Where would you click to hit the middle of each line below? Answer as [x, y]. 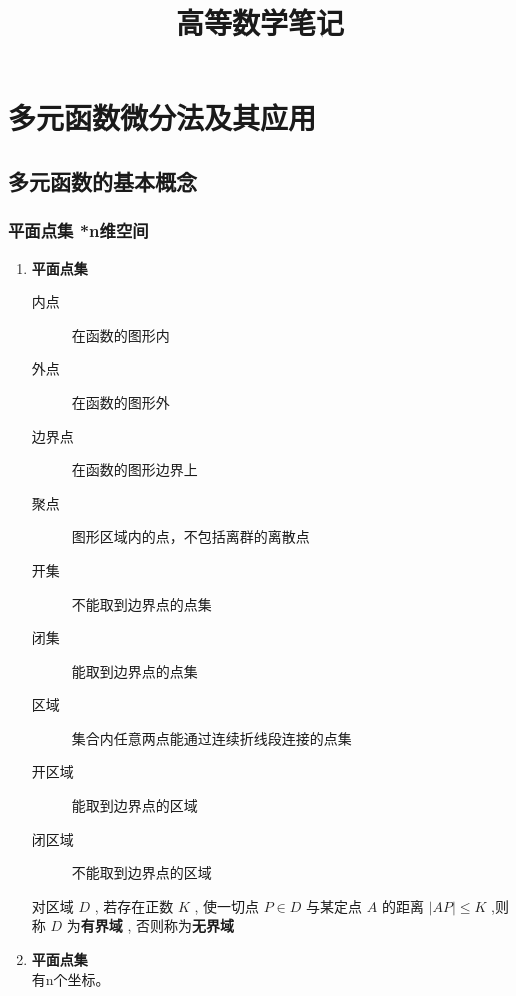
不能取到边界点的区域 [141, 872]
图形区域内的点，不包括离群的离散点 [190, 536]
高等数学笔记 [259, 22]
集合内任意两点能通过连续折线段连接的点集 [211, 737]
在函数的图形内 [120, 334]
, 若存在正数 [134, 905]
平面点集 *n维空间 [78, 230]
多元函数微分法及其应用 [162, 117]
